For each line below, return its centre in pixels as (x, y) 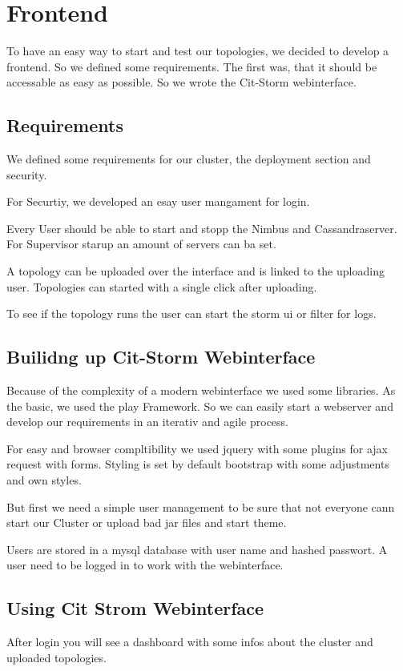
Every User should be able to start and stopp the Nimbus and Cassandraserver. (202, 228)
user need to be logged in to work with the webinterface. (145, 565)
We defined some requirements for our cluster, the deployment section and (189, 159)
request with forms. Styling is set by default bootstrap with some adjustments (198, 464)
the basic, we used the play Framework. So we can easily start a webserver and (200, 406)
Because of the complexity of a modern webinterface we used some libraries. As (201, 390)
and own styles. (44, 480)
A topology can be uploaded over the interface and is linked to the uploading (195, 271)
